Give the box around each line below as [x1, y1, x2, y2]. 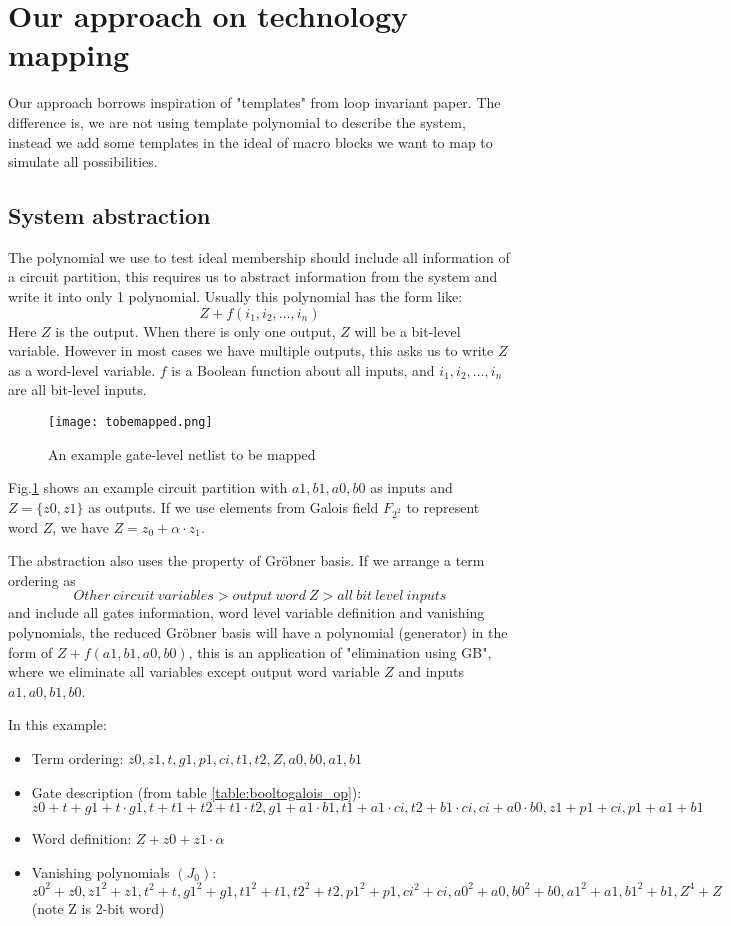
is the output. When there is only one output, [55, 320, 336, 341]
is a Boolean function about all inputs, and [171, 359, 435, 380]
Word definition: [31, 828, 132, 849]
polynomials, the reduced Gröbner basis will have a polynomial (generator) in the [8, 622, 508, 643]
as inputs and [370, 477, 453, 498]
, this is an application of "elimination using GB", [188, 641, 492, 662]
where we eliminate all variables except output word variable [8, 661, 380, 682]
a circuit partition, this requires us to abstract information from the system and [8, 266, 498, 287]
